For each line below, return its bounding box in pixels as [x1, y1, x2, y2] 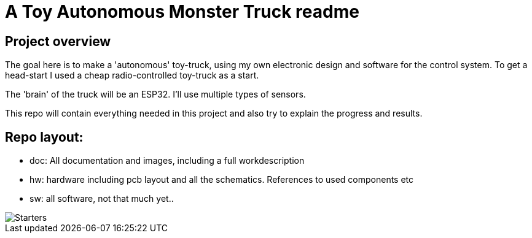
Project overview [5, 33, 111, 49]
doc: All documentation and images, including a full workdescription [29, 155, 305, 166]
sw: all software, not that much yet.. [29, 193, 174, 204]
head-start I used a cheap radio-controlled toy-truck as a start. [5, 70, 259, 81]
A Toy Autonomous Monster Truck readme [5, 1, 359, 22]
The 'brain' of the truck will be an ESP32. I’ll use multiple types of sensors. [5, 89, 306, 100]
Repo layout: [5, 129, 84, 145]
